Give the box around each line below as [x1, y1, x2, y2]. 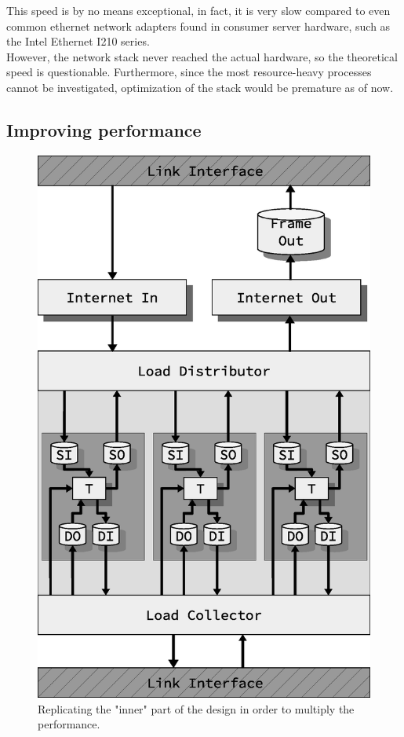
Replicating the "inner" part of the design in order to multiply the [38, 700, 355, 717]
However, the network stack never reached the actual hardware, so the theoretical [6, 48, 398, 64]
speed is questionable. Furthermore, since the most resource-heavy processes [6, 64, 372, 80]
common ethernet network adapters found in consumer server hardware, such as [6, 17, 391, 34]
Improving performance [6, 117, 202, 141]
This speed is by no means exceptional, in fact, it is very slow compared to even [6, 2, 391, 18]
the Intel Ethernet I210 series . [6, 33, 150, 49]
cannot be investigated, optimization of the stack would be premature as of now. [6, 79, 394, 95]
